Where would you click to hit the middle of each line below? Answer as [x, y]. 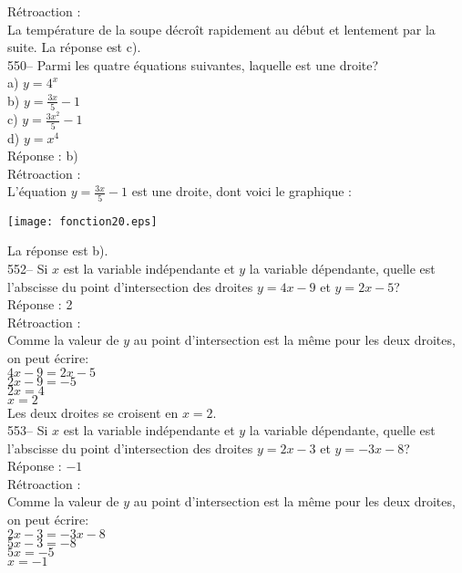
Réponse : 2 [40, 304]
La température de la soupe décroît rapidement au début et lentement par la [221, 29]
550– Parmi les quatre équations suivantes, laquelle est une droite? [193, 64]
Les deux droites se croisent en [93, 412]
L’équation [37, 191]
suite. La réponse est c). [74, 47]
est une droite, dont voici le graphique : [241, 191]
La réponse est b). [58, 250]
